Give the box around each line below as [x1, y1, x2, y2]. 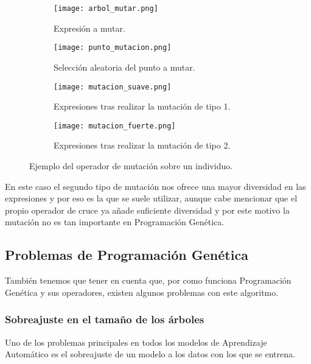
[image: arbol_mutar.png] [54, 4, 158, 13]
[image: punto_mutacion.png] [54, 43, 172, 52]
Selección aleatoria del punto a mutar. [54, 60, 195, 73]
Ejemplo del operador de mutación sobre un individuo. [29, 159, 233, 172]
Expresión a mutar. [54, 21, 125, 34]
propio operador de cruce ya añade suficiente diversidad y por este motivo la [5, 203, 290, 216]
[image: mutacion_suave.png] [54, 82, 172, 91]
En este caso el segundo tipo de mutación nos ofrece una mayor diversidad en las [5, 180, 306, 192]
